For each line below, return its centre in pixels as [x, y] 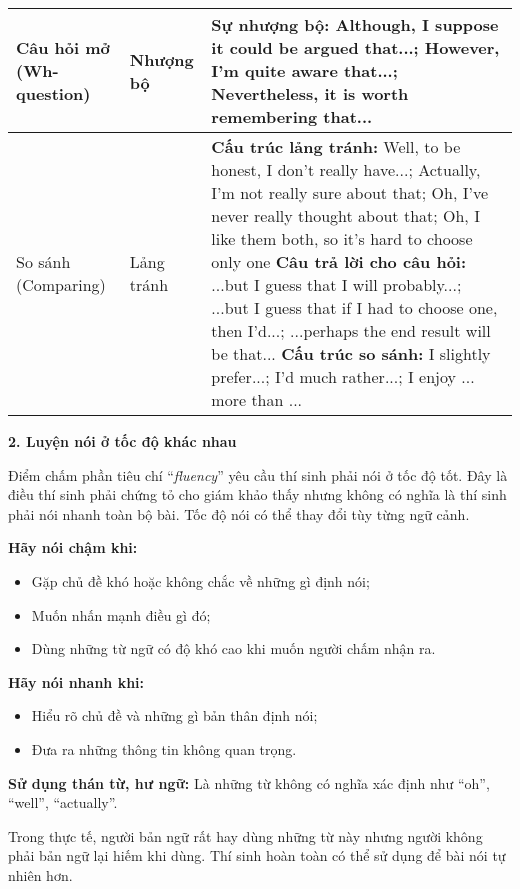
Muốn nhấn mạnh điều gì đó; [121, 614]
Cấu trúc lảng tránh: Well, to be [336, 146]
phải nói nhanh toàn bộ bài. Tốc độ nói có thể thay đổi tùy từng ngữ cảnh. [239, 513]
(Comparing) [61, 284]
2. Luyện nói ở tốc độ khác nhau [122, 441]
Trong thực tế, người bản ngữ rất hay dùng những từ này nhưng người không [245, 835]
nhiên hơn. [40, 874]
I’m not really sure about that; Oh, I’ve [349, 192]
